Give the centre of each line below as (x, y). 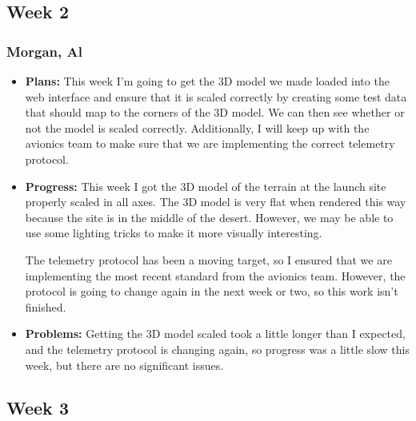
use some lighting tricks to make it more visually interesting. (174, 233)
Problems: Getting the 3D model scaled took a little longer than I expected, (215, 334)
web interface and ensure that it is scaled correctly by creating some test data (216, 96)
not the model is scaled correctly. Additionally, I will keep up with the (197, 127)
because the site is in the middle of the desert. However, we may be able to (209, 217)
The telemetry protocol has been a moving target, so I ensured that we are (208, 259)
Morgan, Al (44, 51)
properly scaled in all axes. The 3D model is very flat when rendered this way (216, 202)
